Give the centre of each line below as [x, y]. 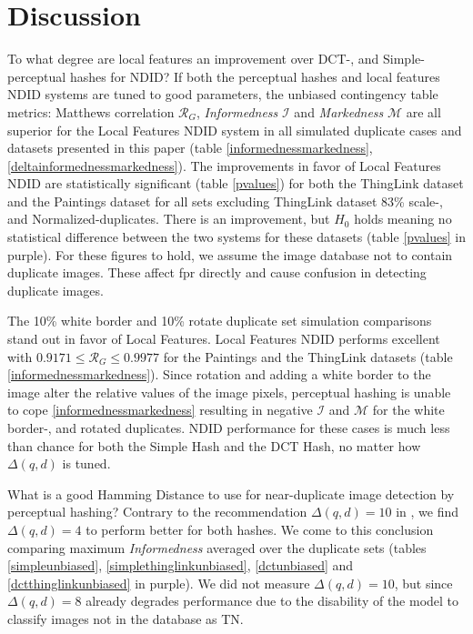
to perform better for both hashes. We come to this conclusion [260, 529]
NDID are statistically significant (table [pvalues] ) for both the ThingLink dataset [236, 183]
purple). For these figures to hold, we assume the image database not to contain [230, 254]
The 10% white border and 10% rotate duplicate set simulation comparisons [220, 321]
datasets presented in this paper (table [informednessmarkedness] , [190, 148]
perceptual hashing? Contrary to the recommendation [157, 512]
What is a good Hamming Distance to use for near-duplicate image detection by [231, 493]
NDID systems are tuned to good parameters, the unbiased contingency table [223, 94]
